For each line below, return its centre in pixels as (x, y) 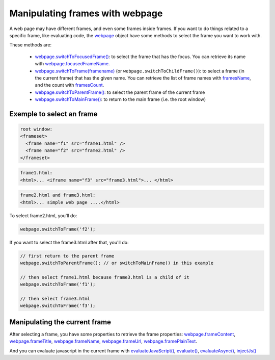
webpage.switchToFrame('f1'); (58, 285)
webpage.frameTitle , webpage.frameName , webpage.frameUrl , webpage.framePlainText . (103, 341)
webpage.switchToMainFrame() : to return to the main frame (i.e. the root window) (120, 99)
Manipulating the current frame (60, 322)
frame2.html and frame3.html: (58, 195)
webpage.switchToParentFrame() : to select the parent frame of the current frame (120, 92)
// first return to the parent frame (67, 256)
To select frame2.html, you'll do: (43, 215)
